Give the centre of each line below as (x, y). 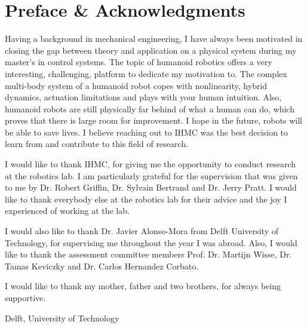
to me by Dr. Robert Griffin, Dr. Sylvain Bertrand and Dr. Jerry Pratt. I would (151, 187)
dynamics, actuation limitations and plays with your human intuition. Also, (143, 97)
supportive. (25, 298)
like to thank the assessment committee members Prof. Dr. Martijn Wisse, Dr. (148, 254)
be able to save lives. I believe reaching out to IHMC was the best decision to (147, 132)
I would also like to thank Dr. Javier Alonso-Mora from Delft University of (142, 231)
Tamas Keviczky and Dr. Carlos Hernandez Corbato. (102, 266)
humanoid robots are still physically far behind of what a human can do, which (150, 108)
